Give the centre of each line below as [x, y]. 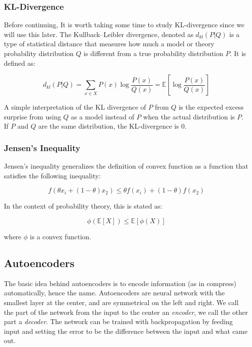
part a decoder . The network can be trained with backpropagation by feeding [118, 321]
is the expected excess [211, 107]
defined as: [20, 63]
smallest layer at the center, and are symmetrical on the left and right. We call [121, 302]
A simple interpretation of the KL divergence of [75, 107]
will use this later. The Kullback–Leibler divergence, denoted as [99, 34]
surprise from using [33, 116]
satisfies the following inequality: [52, 175]
